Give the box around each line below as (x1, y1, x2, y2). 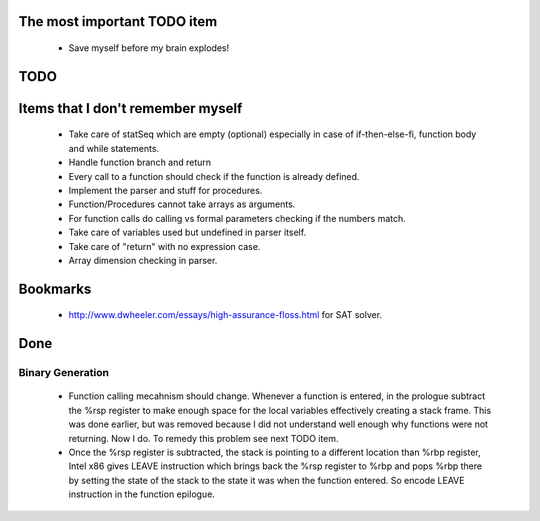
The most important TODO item (18, 13, 218, 30)
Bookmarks (18, 280, 92, 297)
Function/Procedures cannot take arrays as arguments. (68, 198, 296, 210)
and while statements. (68, 142, 160, 154)
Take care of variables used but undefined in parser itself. (68, 226, 307, 239)
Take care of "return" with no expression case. (68, 240, 261, 252)
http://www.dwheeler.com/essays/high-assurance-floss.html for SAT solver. (68, 309, 383, 321)
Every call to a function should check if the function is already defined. (68, 170, 360, 182)
